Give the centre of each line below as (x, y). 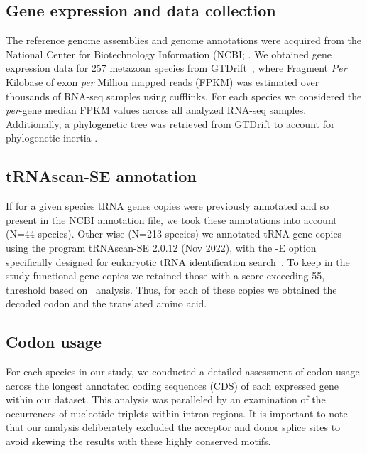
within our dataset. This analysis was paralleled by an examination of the (166, 399)
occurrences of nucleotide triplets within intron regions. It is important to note (177, 413)
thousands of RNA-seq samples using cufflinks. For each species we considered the (184, 96)
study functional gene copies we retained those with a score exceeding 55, (165, 276)
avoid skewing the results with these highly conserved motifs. (138, 441)
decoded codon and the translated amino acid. (106, 303)
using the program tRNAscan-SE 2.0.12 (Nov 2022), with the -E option (161, 247)
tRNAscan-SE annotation (101, 176)
